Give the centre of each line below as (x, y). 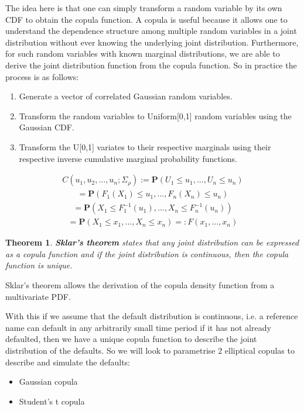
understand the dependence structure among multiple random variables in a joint (151, 31)
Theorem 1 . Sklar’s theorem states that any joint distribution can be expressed (152, 242)
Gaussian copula (48, 381)
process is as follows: (42, 76)
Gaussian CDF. (47, 127)
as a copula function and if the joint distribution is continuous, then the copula (147, 253)
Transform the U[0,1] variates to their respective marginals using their (145, 146)
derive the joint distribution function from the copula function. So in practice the (151, 65)
